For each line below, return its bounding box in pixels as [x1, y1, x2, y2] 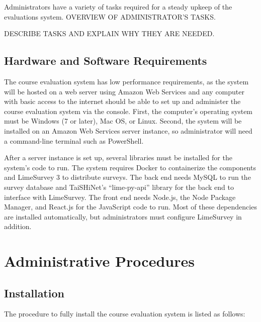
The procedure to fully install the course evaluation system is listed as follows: [4, 308, 245, 319]
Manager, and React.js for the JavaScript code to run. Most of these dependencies [4, 201, 257, 212]
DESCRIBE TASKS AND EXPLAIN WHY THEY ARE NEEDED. [4, 28, 215, 39]
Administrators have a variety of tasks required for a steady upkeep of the [4, 2, 232, 12]
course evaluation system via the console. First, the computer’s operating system [4, 105, 253, 116]
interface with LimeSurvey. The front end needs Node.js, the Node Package [4, 191, 236, 202]
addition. [4, 221, 32, 232]
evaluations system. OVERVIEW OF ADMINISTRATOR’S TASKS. [4, 11, 216, 22]
